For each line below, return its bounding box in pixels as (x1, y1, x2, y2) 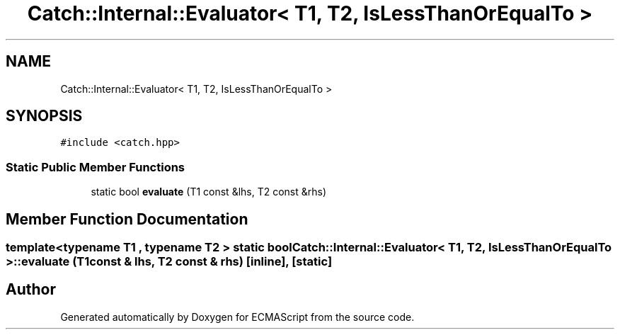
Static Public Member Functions (6, 159, 185, 174)
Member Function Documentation (6, 210, 248, 228)
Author (6, 280, 56, 299)
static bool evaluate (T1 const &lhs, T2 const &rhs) (91, 186, 327, 198)
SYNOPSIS (6, 107, 83, 125)
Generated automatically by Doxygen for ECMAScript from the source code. (60, 310, 415, 323)
